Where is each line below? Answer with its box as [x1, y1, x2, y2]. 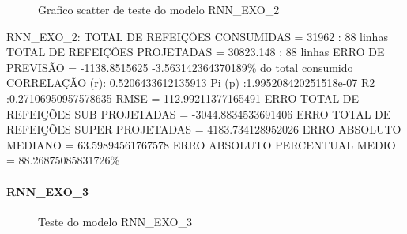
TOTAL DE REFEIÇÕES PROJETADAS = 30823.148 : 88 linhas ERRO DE [6, 43, 385, 60]
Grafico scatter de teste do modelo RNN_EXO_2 [38, 2, 280, 17]
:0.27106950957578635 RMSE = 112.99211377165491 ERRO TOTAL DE [6, 89, 360, 106]
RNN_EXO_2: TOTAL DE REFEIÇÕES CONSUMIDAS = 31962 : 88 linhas [6, 28, 388, 44]
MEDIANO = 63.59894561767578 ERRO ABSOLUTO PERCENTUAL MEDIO [6, 136, 396, 153]
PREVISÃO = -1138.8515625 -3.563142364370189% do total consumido [6, 58, 353, 75]
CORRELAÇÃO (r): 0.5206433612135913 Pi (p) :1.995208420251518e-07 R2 [6, 74, 375, 91]
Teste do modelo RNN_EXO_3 [38, 213, 192, 229]
